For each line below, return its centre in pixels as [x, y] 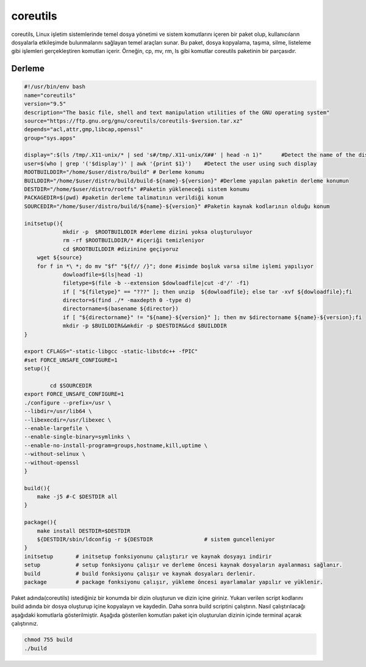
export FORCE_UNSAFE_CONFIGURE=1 [74, 394]
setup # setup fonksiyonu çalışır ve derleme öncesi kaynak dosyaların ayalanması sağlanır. [183, 565]
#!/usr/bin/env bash [55, 87]
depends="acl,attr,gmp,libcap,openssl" [84, 129]
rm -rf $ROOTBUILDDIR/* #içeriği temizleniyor [133, 240]
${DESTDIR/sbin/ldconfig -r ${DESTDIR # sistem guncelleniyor [156, 539]
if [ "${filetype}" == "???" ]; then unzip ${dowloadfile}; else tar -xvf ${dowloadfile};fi [207, 292]
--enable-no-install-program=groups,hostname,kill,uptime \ [116, 445]
